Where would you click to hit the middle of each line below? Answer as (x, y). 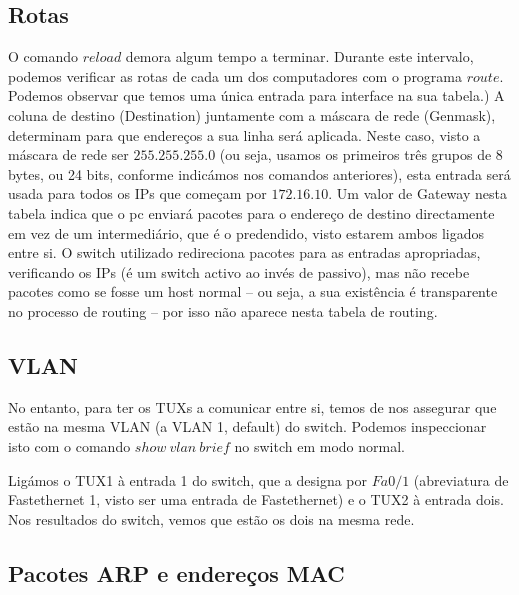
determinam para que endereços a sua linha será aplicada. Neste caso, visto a (244, 134)
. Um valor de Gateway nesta (417, 193)
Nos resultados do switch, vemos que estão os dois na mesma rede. (211, 518)
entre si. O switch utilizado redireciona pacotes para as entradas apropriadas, (244, 252)
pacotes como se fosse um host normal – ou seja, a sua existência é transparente (253, 291)
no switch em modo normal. (319, 445)
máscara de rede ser (68, 154)
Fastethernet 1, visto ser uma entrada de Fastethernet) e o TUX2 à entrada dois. (256, 499)
